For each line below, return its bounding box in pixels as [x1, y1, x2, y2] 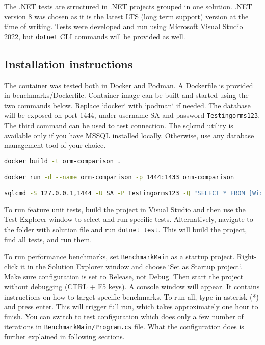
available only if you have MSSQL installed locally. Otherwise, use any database [4, 130, 254, 140]
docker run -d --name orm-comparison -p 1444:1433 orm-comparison [4, 174, 234, 181]
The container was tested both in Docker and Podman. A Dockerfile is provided [4, 80, 253, 90]
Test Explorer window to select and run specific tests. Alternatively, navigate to [4, 214, 253, 225]
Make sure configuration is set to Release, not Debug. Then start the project [4, 271, 244, 282]
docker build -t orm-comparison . [4, 157, 121, 165]
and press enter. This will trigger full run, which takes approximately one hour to [4, 301, 258, 312]
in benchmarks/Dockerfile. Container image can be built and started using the [4, 90, 249, 101]
